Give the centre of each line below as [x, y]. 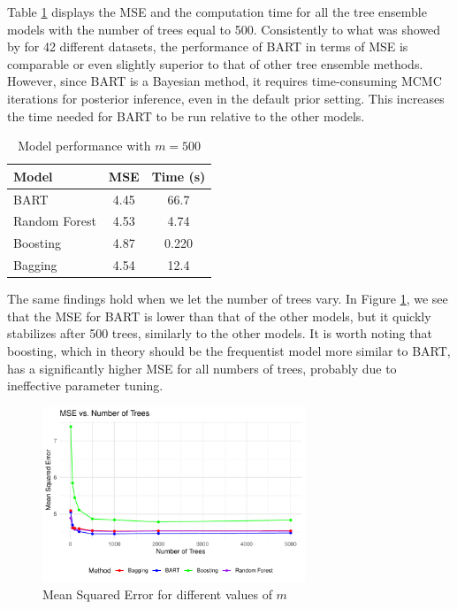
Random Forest [55, 221]
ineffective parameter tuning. [85, 385]
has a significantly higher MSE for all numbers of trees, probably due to [202, 368]
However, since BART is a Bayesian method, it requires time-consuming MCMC [225, 81]
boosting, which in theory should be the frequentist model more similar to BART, [229, 351]
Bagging [35, 265]
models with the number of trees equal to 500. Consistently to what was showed [224, 29]
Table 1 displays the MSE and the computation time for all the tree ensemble [217, 12]
